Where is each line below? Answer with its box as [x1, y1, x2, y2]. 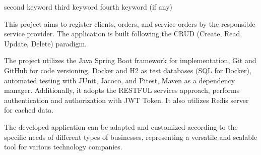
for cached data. [4, 105, 54, 115]
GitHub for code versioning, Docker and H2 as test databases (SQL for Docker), [4, 65, 251, 75]
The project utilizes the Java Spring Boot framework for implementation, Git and [4, 55, 256, 66]
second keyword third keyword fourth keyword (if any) [4, 2, 173, 12]
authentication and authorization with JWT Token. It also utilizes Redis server [4, 94, 249, 105]
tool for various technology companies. [4, 141, 122, 152]
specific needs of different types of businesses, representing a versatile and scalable [4, 131, 257, 142]
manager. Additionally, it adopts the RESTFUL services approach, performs [4, 85, 240, 95]
